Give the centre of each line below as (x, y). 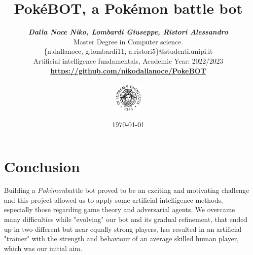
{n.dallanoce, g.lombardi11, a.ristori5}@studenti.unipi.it (128, 51)
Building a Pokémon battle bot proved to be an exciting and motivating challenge (126, 190)
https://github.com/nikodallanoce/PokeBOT (128, 70)
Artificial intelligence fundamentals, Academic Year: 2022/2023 (128, 60)
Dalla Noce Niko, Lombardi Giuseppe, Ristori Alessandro (128, 32)
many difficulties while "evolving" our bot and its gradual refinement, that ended (126, 219)
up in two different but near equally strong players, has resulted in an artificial (123, 229)
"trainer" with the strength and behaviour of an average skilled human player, (122, 238)
